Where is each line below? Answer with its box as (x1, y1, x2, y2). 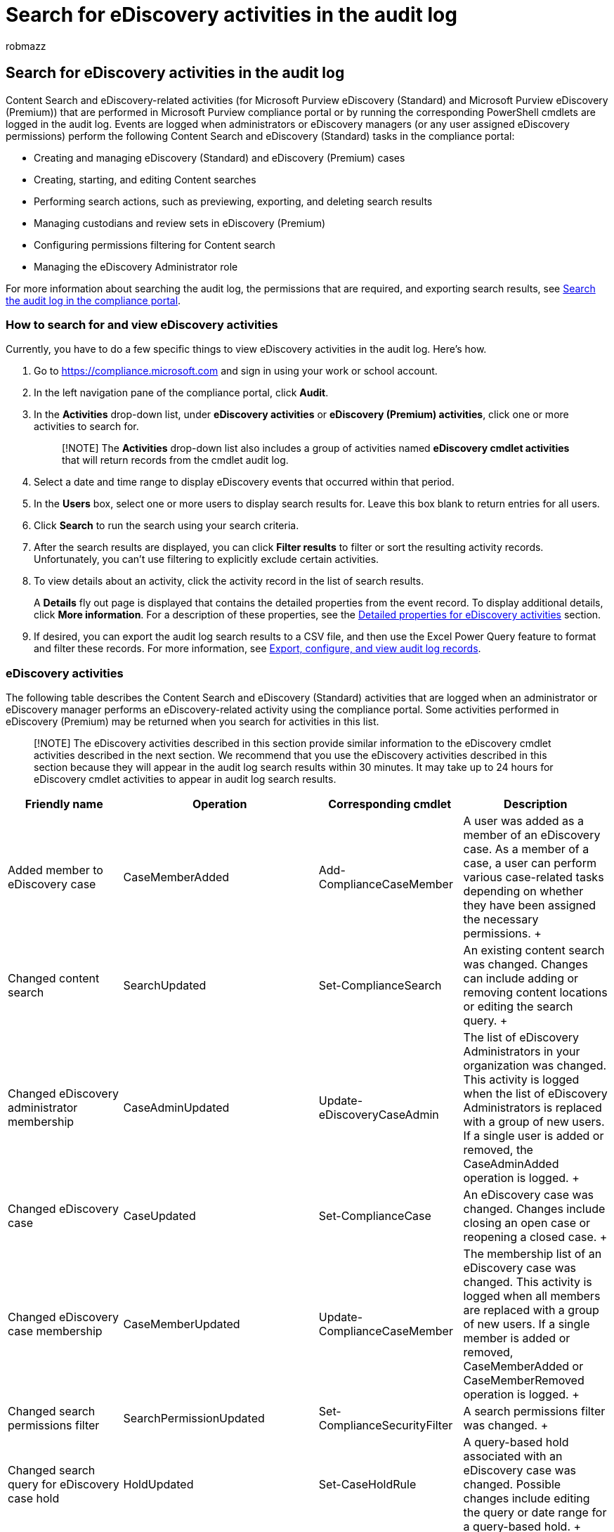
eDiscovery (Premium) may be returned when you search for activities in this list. (6, 715, 379, 728)
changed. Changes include (463, 1202, 606, 1216)
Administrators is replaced (463, 1101, 602, 1115)
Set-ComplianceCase (318, 1209, 431, 1223)
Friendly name (25, 797, 103, 812)
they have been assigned (463, 898, 596, 913)
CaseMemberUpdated (123, 1317, 240, 1332)
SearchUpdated (123, 978, 207, 993)
